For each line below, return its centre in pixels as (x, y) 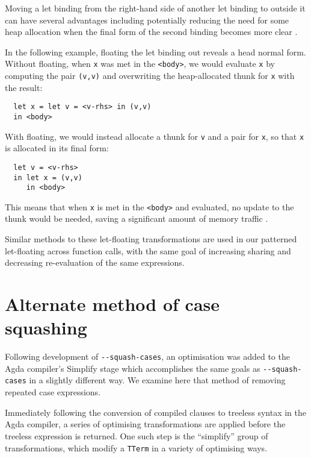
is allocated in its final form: (57, 148)
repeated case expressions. (53, 392)
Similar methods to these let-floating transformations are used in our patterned (151, 239)
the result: (24, 87)
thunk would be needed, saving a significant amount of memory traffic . (137, 218)
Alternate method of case (112, 304)
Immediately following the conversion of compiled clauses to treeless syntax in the (155, 412)
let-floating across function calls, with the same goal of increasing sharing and (148, 250)
